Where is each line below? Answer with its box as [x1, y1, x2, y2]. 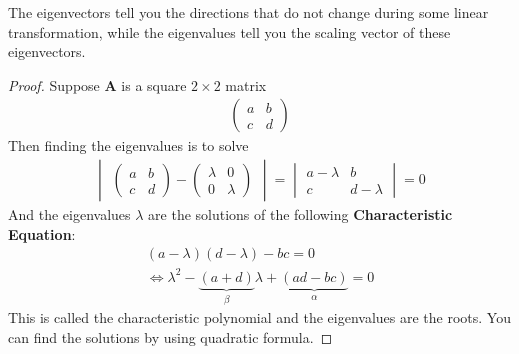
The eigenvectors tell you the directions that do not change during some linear [8, 2, 489, 22]
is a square [121, 74, 187, 95]
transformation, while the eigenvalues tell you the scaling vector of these [8, 21, 451, 42]
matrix [225, 74, 267, 95]
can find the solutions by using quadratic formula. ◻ [8, 326, 333, 347]
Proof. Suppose [8, 74, 100, 95]
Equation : [8, 223, 76, 244]
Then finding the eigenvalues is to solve [8, 135, 249, 156]
